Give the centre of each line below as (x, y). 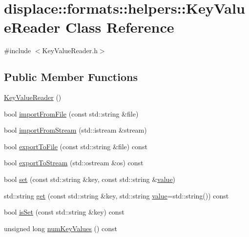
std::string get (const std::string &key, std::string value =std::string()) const (116, 195)
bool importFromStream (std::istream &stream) (75, 130)
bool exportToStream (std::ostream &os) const (74, 163)
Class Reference (120, 27)
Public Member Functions (71, 77)
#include (18, 50)
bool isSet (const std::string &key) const (64, 212)
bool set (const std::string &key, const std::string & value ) (90, 179)
